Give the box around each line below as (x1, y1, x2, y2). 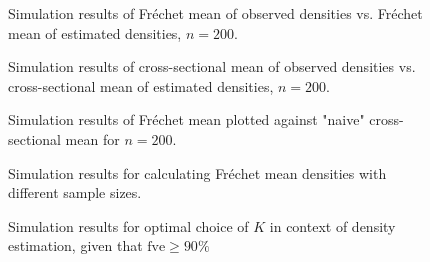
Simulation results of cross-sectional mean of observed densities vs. (8, 56, 416, 77)
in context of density (269, 215, 396, 236)
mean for (65, 128, 120, 149)
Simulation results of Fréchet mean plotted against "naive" (8, 109, 365, 130)
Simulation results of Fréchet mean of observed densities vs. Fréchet (8, 3, 423, 23)
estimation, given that (8, 235, 143, 256)
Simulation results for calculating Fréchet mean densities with (8, 162, 387, 183)
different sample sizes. (8, 182, 142, 203)
